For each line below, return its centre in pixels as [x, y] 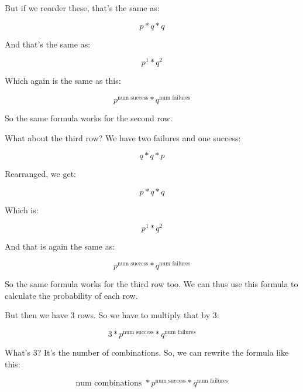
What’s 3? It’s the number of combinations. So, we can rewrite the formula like [147, 352]
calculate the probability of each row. [71, 295]
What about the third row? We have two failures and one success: [123, 137]
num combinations [109, 384]
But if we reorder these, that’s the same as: [82, 8]
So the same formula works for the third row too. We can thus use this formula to [151, 284]
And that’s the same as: [48, 44]
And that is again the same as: [60, 246]
